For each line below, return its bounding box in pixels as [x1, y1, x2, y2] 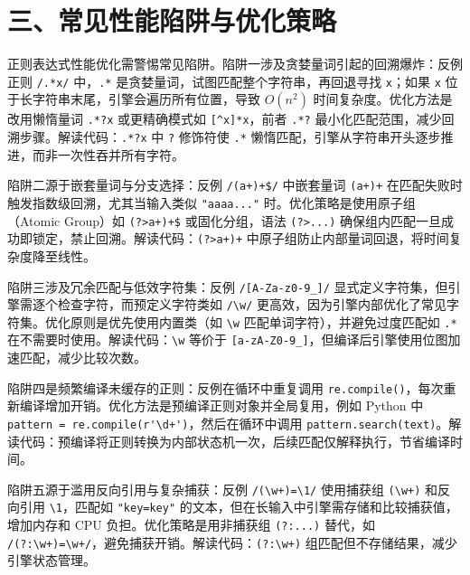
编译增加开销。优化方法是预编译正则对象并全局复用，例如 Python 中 [19, 396, 424, 415]
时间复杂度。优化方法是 [313, 90, 453, 108]
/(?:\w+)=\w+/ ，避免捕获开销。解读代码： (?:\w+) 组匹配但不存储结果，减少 [7, 533, 457, 551]
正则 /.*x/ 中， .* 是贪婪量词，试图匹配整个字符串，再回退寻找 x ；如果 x [7, 71, 441, 90]
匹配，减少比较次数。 [19, 348, 146, 367]
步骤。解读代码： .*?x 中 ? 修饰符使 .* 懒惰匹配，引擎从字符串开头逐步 [19, 127, 441, 146]
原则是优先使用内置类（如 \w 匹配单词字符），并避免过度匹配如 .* [70, 312, 457, 331]
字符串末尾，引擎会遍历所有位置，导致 [32, 90, 260, 108]
